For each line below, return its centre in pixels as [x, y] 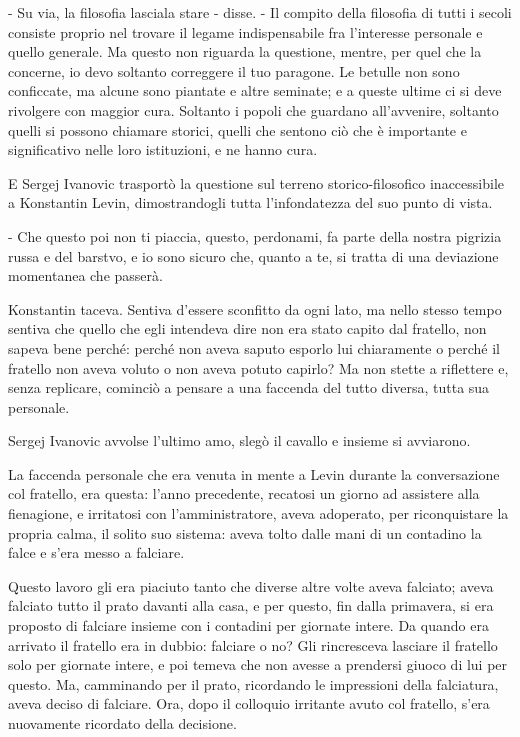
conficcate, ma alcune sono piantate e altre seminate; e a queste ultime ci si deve [255, 90]
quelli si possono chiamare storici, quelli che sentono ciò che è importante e [237, 129]
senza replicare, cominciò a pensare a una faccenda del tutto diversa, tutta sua [249, 387]
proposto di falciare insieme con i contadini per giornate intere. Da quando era [248, 625]
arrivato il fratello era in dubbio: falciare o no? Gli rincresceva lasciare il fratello [253, 644]
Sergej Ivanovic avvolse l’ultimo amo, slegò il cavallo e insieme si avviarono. [239, 440]
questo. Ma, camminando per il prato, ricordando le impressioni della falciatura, [253, 683]
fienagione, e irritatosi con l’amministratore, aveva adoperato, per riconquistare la [258, 513]
